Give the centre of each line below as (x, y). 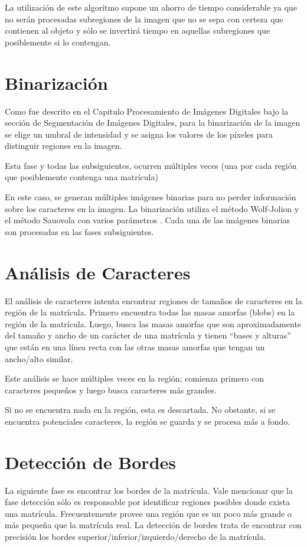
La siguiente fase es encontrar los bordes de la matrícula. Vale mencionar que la (149, 490)
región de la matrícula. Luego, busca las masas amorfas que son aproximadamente (153, 323)
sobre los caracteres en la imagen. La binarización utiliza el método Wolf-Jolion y (152, 208)
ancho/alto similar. (39, 358)
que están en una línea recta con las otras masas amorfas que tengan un (135, 346)
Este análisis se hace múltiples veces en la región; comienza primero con (134, 378)
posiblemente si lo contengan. (58, 42)
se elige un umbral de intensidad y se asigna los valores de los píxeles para (139, 134)
